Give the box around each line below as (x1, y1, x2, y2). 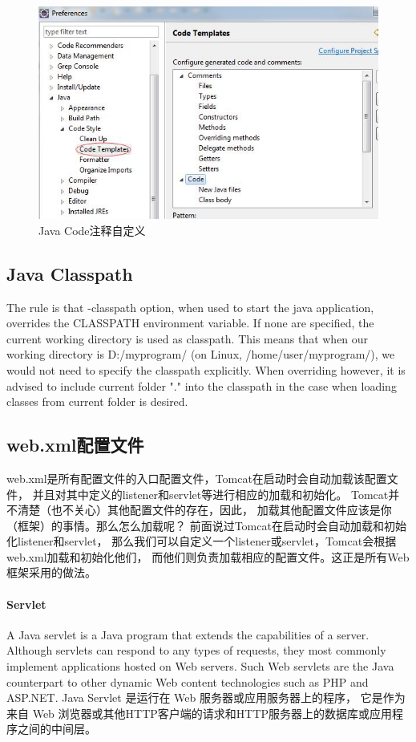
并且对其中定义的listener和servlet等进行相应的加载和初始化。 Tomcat (32, 485, 389, 502)
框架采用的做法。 (6, 564, 96, 581)
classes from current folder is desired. (6, 393, 188, 410)
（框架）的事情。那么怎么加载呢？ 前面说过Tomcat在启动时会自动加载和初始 (6, 517, 406, 533)
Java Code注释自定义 (38, 221, 146, 238)
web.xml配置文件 (6, 432, 144, 457)
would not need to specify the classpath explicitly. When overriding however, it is (6, 361, 406, 378)
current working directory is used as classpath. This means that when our (6, 330, 369, 347)
